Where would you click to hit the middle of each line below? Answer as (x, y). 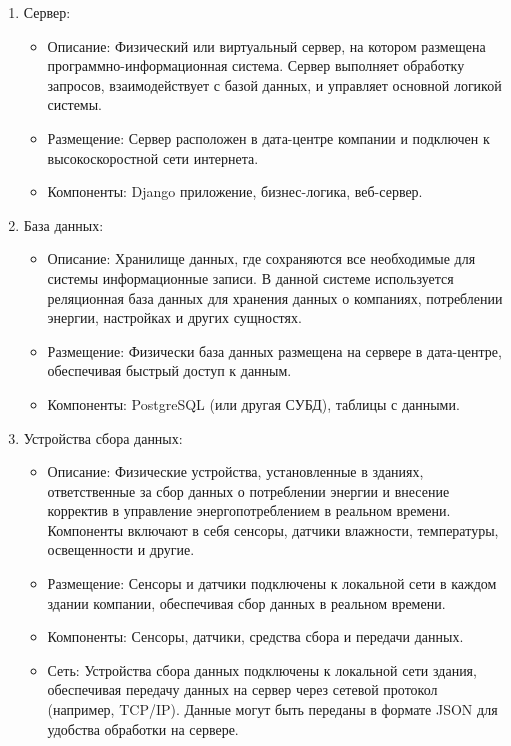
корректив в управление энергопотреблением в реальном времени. (249, 510)
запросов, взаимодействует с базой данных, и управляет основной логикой (274, 84)
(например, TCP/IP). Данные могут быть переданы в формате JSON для (272, 709)
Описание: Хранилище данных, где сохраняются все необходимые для (261, 258)
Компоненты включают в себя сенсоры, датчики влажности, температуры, (273, 529)
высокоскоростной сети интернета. (153, 157)
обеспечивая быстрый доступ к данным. (169, 370)
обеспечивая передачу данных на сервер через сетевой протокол (242, 689)
